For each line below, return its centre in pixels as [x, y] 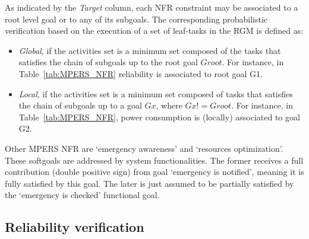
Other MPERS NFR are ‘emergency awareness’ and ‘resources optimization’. [144, 148]
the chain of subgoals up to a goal [80, 105]
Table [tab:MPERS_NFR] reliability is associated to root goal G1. [141, 73]
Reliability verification [75, 227]
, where [169, 105]
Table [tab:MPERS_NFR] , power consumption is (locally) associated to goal [159, 117]
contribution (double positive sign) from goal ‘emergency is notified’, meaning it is [154, 172]
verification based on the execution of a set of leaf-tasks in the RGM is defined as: [154, 31]
